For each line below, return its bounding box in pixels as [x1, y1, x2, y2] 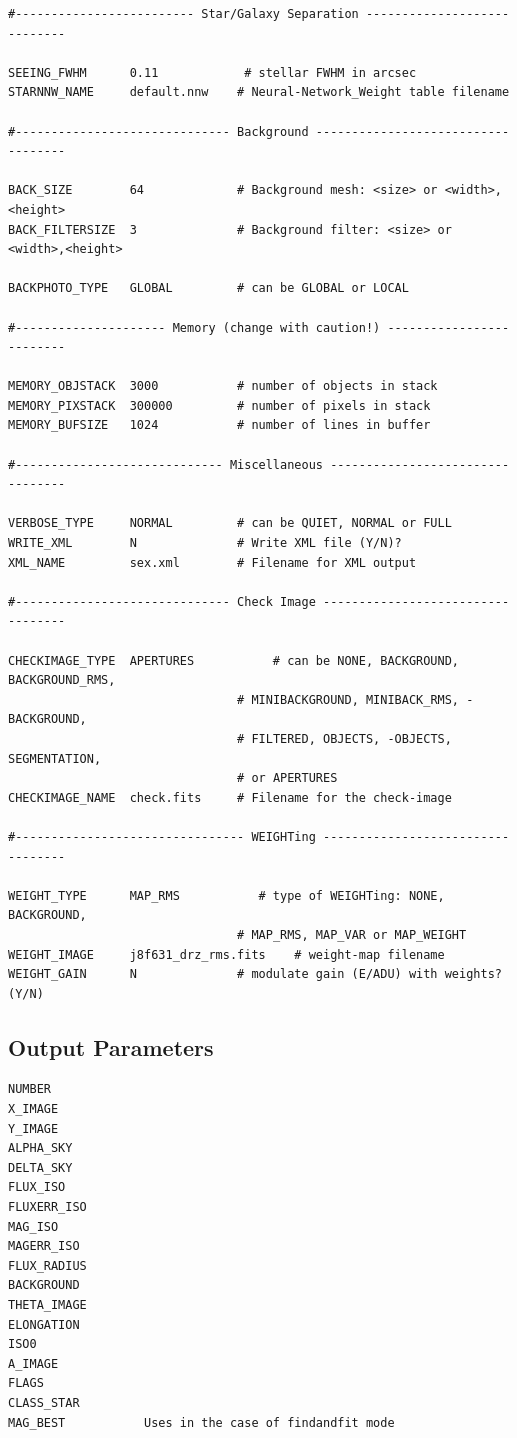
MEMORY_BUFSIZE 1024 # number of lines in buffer [8, 418, 431, 433]
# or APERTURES [237, 771, 338, 786]
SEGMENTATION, [8, 751, 102, 766]
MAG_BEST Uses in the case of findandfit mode [8, 1415, 395, 1430]
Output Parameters [8, 1031, 214, 1062]
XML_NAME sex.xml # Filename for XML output [8, 555, 417, 570]
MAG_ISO [8, 1219, 59, 1234]
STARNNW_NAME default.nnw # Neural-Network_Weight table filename [8, 85, 510, 100]
